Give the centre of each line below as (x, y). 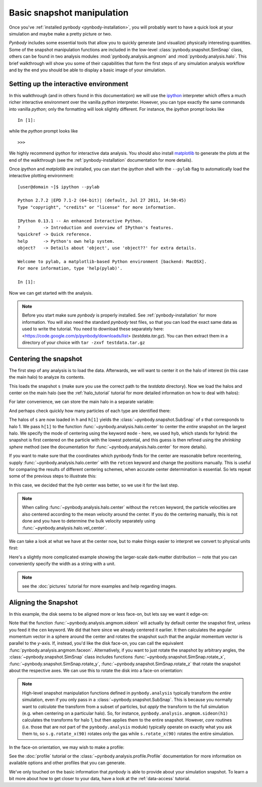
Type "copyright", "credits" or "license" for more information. (97, 207)
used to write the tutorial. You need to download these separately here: (93, 329)
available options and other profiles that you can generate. (67, 763)
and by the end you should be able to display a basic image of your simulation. (87, 70)
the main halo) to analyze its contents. (47, 377)
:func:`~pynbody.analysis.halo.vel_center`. (64, 528)
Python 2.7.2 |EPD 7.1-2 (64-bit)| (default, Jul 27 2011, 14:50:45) (102, 201)
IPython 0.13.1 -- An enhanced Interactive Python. (80, 221)
